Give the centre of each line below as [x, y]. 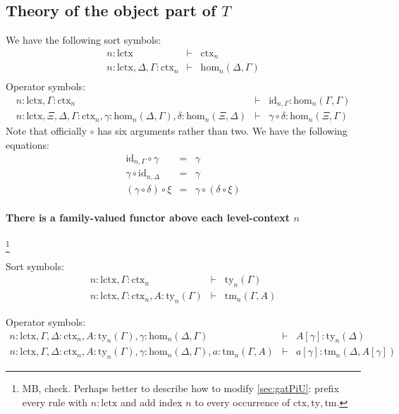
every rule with [55, 402]
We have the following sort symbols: [84, 40]
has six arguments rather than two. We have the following [222, 131]
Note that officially [47, 131]
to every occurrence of [243, 402]
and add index [152, 402]
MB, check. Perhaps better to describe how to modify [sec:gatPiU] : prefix [180, 388]
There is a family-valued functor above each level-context [148, 218]
